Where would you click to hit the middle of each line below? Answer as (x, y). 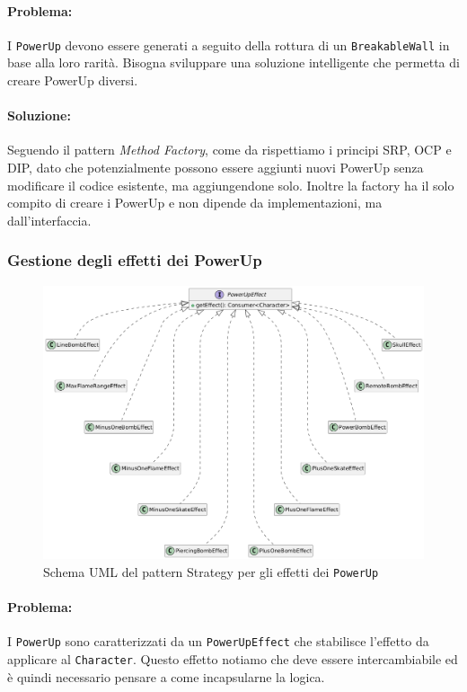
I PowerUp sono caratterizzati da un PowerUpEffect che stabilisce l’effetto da (218, 641)
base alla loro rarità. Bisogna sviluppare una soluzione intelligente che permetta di (233, 62)
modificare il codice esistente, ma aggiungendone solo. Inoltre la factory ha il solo (231, 185)
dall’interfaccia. (49, 220)
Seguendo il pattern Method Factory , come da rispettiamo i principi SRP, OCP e (229, 150)
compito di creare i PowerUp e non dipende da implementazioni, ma (195, 203)
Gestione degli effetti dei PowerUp (135, 260)
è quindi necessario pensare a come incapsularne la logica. (166, 676)
